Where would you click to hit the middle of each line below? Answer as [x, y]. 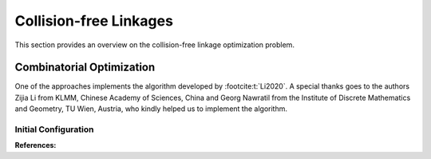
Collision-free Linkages [94, 21]
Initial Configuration [54, 129]
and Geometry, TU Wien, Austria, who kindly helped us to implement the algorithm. [151, 109]
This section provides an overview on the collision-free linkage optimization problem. [155, 45]
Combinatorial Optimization [85, 68]
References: [36, 145]
